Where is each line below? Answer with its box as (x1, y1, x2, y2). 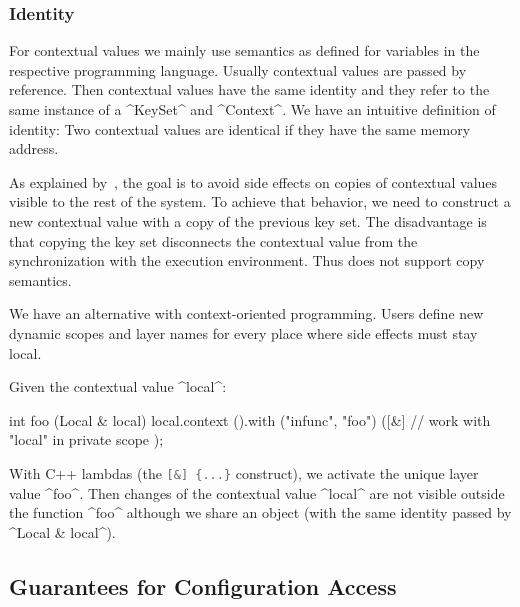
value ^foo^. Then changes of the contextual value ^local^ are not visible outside (9, 482, 505, 503)
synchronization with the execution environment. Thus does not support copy (9, 250, 485, 271)
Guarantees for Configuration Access (9, 570, 397, 601)
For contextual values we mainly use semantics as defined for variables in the (9, 40, 480, 61)
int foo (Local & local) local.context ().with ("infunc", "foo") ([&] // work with (9, 409, 491, 430)
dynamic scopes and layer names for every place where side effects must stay (9, 322, 478, 343)
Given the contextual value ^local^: (9, 376, 227, 397)
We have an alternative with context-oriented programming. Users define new (9, 303, 484, 324)
